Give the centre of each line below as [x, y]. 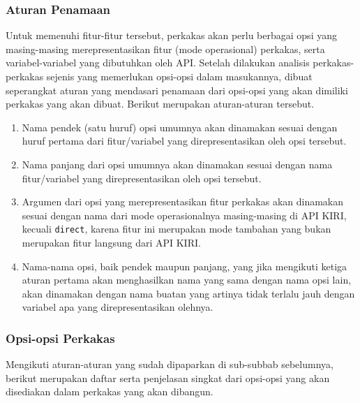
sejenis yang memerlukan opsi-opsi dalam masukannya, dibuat [179, 76]
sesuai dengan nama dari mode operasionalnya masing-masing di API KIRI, [184, 215]
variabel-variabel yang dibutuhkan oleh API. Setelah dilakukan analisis [158, 63]
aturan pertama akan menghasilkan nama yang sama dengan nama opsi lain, [187, 280]
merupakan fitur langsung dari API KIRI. [111, 242]
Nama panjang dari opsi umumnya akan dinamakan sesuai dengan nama [177, 164]
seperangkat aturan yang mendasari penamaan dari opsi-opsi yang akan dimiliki [177, 90]
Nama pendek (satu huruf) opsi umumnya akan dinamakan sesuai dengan [180, 127]
